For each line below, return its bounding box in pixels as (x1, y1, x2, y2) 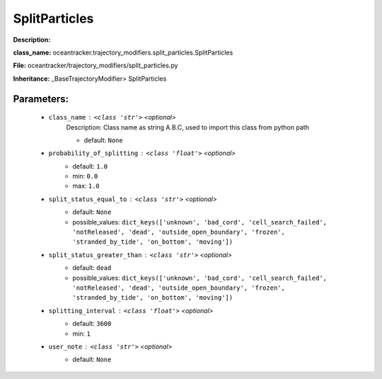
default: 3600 (72, 319, 112, 328)
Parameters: (13, 93, 69, 105)
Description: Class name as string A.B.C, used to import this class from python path (66, 123, 309, 131)
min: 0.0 (72, 172, 98, 181)
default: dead (72, 264, 112, 272)
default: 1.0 (72, 162, 108, 170)
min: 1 (72, 329, 91, 338)
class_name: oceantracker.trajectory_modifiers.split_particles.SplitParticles (13, 48, 233, 57)
